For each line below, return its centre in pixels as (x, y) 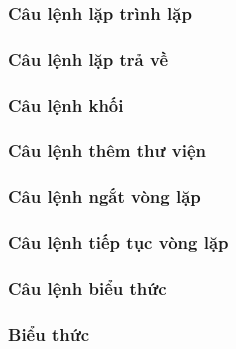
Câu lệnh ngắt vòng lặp (104, 196)
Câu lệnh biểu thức (87, 287)
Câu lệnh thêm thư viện (107, 150)
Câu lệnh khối (66, 104)
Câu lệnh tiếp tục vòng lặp (118, 242)
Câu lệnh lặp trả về (88, 58)
